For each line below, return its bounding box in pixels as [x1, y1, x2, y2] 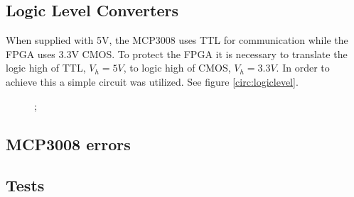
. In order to [276, 60, 330, 75]
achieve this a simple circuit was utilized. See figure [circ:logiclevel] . [6, 74, 299, 89]
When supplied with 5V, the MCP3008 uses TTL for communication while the [6, 33, 348, 47]
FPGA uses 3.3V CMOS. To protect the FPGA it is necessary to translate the [6, 46, 348, 61]
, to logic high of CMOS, [123, 60, 231, 75]
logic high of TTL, [6, 60, 86, 75]
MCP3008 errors [6, 133, 131, 154]
